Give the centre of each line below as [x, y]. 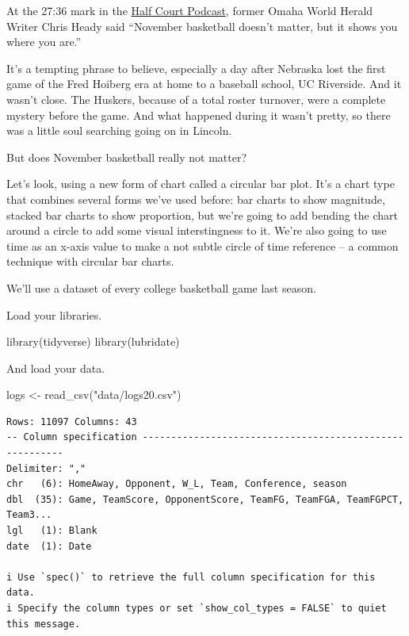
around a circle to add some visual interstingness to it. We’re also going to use [197, 230]
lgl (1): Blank [52, 531]
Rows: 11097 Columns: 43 [72, 421]
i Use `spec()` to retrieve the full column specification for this [191, 577]
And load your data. [56, 368]
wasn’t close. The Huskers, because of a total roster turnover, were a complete [196, 99]
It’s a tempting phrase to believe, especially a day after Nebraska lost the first [196, 68]
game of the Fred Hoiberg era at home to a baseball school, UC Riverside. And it [204, 84]
